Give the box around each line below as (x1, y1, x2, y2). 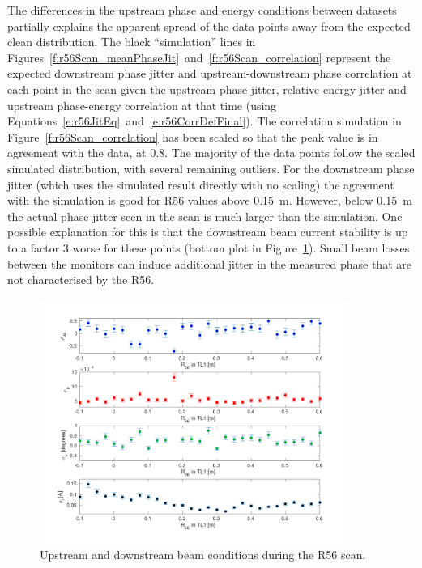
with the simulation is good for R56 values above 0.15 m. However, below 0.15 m (7, 192, 412, 209)
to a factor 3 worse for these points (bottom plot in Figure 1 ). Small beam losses (7, 239, 410, 256)
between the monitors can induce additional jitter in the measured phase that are (7, 255, 411, 272)
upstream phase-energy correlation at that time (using (7, 96, 277, 113)
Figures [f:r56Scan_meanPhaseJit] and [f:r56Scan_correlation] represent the (7, 49, 391, 66)
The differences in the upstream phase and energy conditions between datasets (7, 2, 397, 18)
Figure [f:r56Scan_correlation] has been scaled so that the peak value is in (7, 128, 378, 145)
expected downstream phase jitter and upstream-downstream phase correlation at (7, 65, 412, 82)
